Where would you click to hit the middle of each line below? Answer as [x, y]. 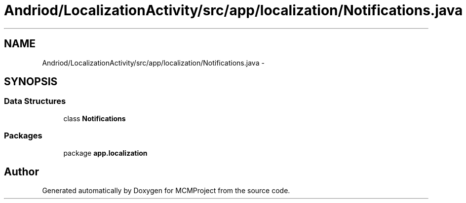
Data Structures [35, 101]
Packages [23, 136]
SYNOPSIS [31, 82]
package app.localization [105, 153]
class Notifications [95, 118]
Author [21, 171]
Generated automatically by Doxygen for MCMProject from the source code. [166, 191]
